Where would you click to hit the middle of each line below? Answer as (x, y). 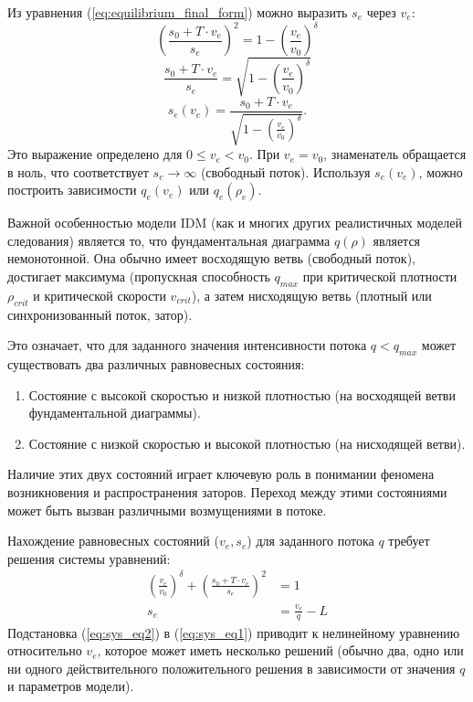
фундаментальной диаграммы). (115, 413)
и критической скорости (100, 295)
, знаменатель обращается (395, 154)
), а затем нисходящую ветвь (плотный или (311, 295)
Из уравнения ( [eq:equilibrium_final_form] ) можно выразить (178, 12)
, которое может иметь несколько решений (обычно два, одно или (280, 650)
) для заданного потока (310, 541)
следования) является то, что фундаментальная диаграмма (169, 240)
